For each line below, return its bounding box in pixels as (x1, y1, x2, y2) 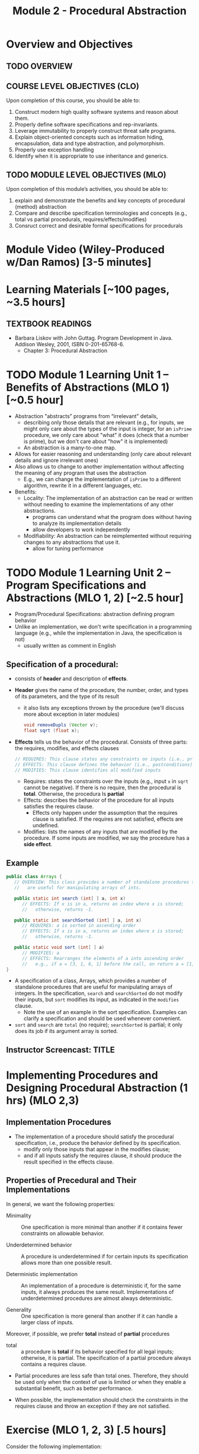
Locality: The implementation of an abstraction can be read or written (23, 495, 193, 502)
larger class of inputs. (21, 1318, 74, 1326)
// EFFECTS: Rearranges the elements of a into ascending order (21, 955, 184, 961)
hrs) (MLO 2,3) (6, 1093, 79, 1107)
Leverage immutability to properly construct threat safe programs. (14, 127, 176, 135)
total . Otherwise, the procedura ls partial (23, 790, 124, 798)
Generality (6, 1306, 31, 1313)
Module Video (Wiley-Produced (6, 243, 165, 256)
